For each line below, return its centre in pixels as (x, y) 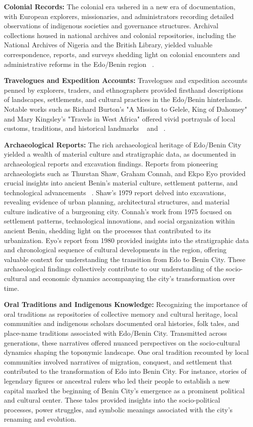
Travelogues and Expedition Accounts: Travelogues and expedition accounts (126, 80)
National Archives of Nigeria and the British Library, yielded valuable (108, 45)
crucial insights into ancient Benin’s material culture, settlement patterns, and (121, 183)
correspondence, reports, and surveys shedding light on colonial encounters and (122, 54)
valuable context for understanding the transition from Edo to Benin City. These (125, 259)
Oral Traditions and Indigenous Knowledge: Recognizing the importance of (126, 304)
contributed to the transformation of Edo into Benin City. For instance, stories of (125, 371)
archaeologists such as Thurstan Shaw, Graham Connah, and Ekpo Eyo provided (125, 173)
